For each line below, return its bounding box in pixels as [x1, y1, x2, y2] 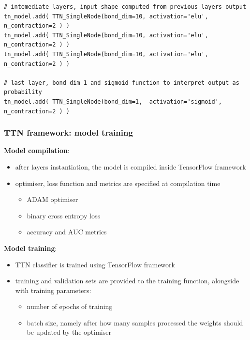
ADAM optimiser [27, 194, 78, 204]
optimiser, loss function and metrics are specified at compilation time [15, 178, 221, 188]
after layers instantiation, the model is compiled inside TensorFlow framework [15, 161, 246, 171]
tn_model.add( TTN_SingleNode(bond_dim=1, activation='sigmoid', [4, 98, 222, 105]
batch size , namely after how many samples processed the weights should [27, 317, 243, 327]
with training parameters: [15, 285, 91, 295]
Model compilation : [4, 145, 70, 155]
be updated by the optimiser [27, 327, 111, 337]
